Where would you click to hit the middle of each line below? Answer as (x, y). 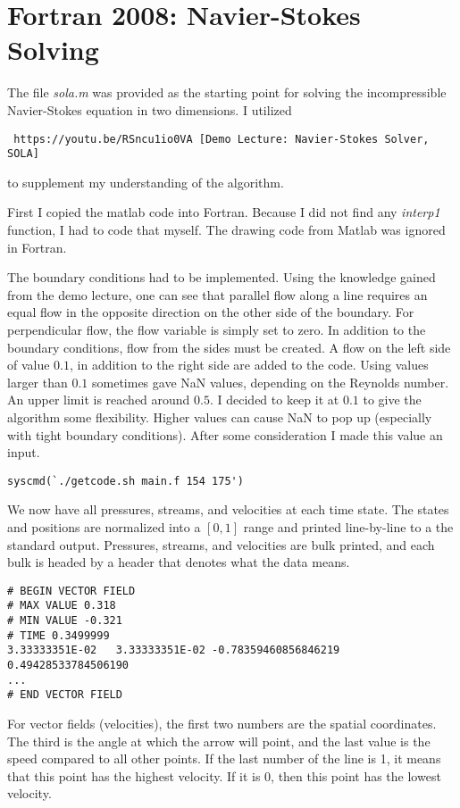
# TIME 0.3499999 (59, 635)
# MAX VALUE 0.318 (62, 606)
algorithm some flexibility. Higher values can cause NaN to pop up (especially (220, 416)
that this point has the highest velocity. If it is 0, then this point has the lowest (224, 775)
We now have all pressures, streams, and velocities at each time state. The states (228, 509)
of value (29, 365)
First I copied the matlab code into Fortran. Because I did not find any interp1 (224, 212)
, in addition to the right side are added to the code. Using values (249, 365)
